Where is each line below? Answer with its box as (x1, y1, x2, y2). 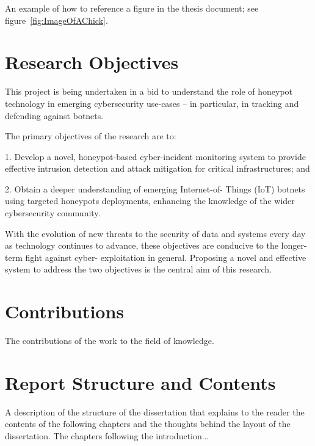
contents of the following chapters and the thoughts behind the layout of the (5, 417, 291, 430)
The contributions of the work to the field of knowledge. (5, 334, 214, 347)
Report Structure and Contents (5, 370, 276, 395)
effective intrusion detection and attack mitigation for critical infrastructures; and (5, 162, 310, 175)
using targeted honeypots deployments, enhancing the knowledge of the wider (5, 194, 295, 207)
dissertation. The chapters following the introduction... (5, 430, 209, 442)
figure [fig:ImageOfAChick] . (5, 13, 108, 26)
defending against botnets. (5, 109, 104, 122)
